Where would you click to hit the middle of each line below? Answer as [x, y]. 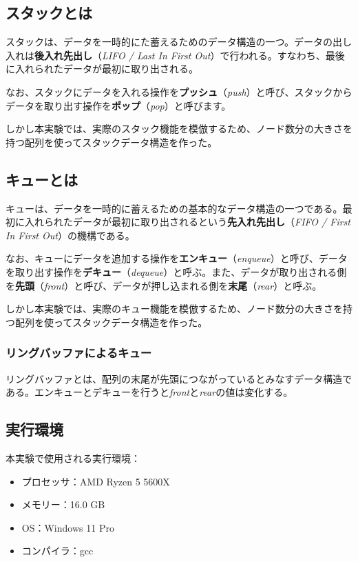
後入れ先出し [63, 55]
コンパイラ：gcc [57, 551]
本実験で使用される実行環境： [73, 458]
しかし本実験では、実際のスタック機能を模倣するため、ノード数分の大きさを [179, 129]
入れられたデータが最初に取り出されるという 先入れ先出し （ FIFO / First [187, 222]
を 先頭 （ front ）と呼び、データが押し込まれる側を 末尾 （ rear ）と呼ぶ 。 [164, 285]
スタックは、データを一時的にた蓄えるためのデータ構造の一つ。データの [169, 42]
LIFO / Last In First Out [156, 55]
